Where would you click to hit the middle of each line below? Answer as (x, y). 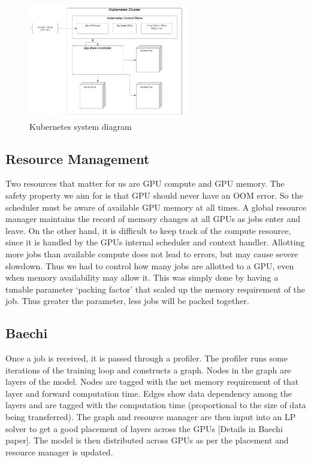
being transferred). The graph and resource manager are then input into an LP (151, 417)
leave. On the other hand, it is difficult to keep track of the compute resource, (148, 230)
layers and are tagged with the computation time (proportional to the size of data (156, 405)
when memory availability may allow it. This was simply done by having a (142, 277)
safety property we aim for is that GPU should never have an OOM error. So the (154, 195)
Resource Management (78, 158)
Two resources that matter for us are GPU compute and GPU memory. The (145, 183)
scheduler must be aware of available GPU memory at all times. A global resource (156, 207)
